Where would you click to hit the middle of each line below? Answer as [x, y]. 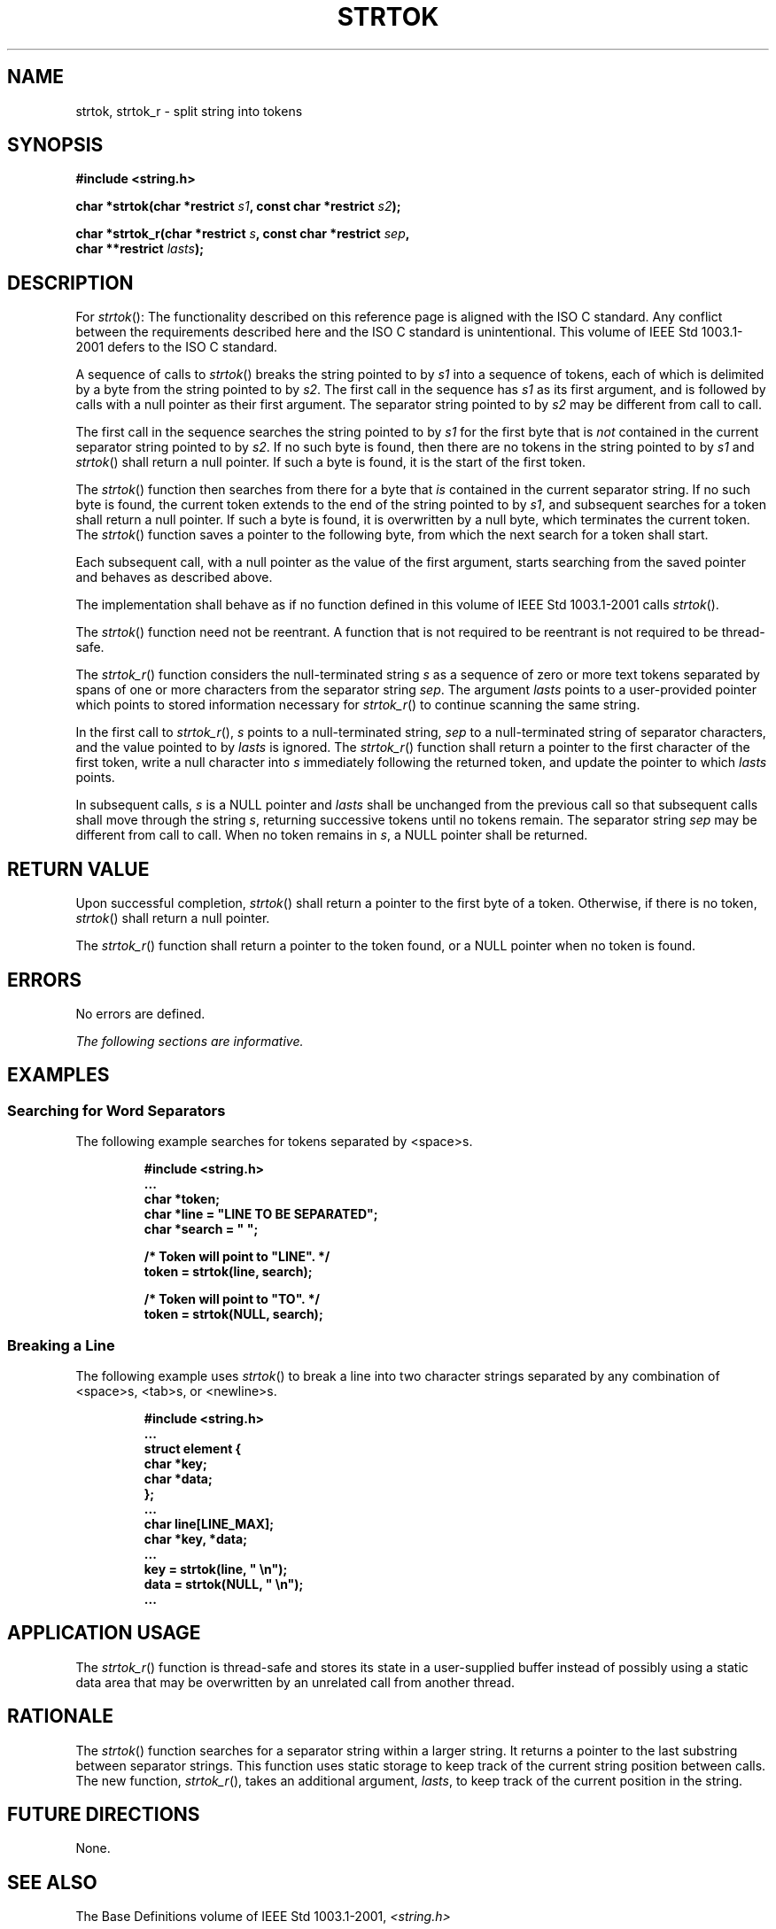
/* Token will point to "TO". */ [232, 1299]
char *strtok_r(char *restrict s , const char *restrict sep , [242, 234]
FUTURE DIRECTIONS [104, 1815]
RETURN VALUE [78, 869]
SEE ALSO [52, 1882]
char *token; [182, 1199]
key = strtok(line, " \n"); [216, 1569]
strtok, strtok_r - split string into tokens [189, 111]
